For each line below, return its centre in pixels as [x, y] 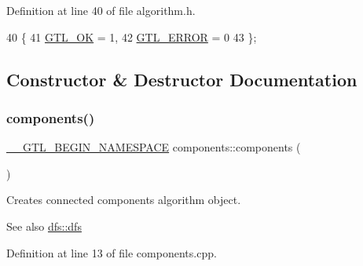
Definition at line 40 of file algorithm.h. [101, 10]
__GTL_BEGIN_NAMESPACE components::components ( [154, 147]
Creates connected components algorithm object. [124, 200]
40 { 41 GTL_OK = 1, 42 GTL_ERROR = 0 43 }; [132, 36]
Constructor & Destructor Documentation [182, 79]
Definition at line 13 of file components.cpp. [112, 252]
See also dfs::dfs [44, 226]
